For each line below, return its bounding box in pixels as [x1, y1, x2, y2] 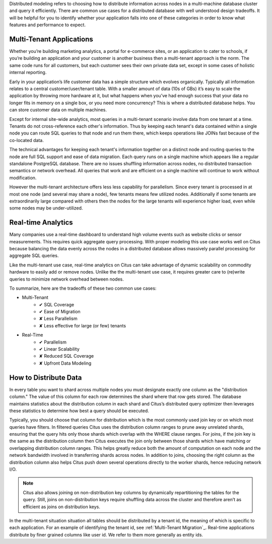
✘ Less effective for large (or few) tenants [39, 322, 126, 328]
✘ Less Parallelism [39, 315, 78, 322]
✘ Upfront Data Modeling [39, 360, 92, 366]
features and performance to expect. [9, 22, 86, 28]
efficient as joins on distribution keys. [23, 504, 100, 510]
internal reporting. [9, 70, 47, 76]
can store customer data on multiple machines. [9, 107, 107, 113]
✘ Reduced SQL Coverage [39, 353, 94, 359]
